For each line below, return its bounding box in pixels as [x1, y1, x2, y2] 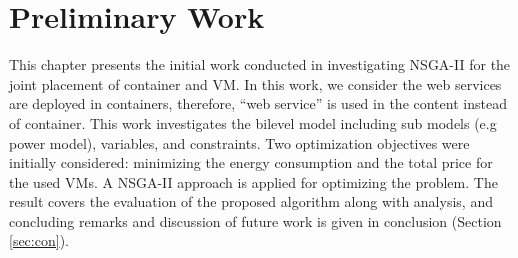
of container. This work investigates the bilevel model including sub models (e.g [9, 112, 497, 133]
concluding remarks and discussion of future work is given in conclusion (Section [9, 210, 502, 231]
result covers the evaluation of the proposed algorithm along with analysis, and [9, 191, 493, 212]
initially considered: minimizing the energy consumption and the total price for [9, 152, 493, 173]
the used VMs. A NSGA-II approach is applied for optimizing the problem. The [9, 171, 498, 192]
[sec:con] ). [9, 230, 69, 251]
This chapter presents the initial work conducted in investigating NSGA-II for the [9, 54, 511, 75]
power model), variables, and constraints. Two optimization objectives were [9, 132, 470, 153]
